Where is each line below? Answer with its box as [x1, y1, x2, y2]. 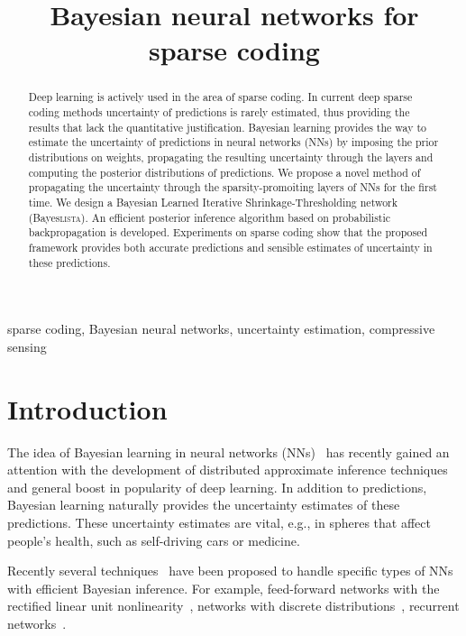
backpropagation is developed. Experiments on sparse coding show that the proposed [28, 225, 428, 240]
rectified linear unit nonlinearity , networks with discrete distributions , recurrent [7, 596, 460, 615]
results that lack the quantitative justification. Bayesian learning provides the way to [28, 119, 427, 134]
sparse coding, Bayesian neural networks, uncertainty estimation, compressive [7, 319, 435, 338]
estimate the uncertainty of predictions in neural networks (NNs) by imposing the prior [28, 134, 439, 150]
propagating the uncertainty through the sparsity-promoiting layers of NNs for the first [28, 180, 437, 195]
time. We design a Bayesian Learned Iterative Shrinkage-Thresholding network [28, 194, 398, 209]
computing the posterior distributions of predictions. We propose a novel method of [28, 164, 421, 180]
